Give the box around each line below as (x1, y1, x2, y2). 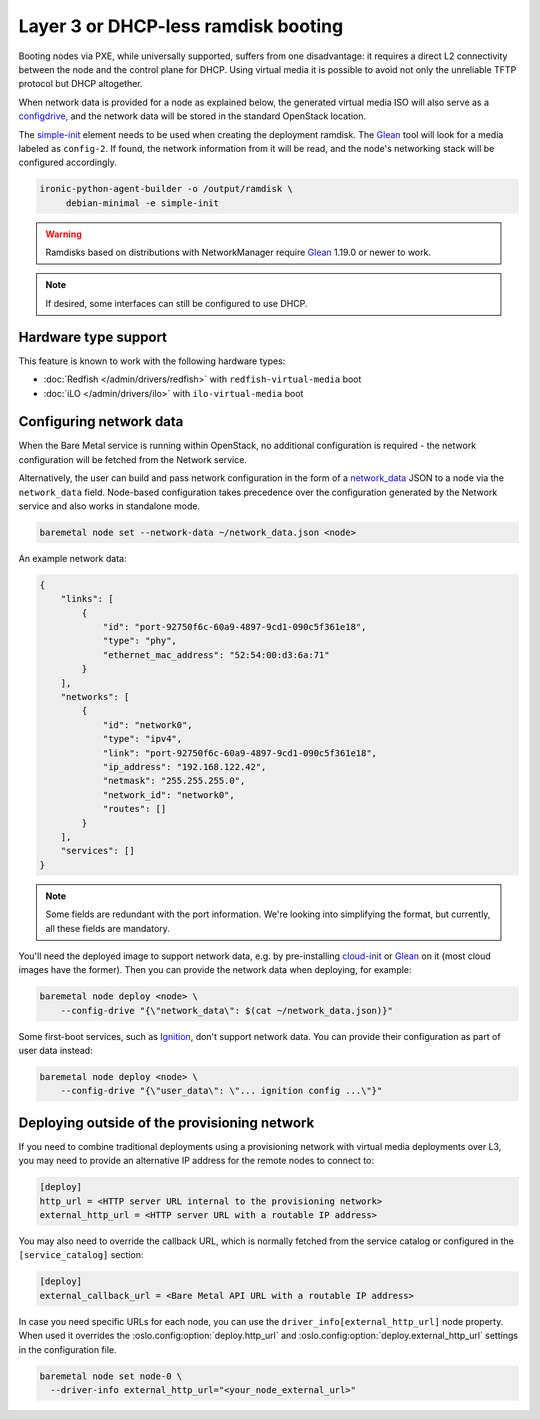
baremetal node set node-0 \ (39, 1370, 183, 1382)
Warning (45, 228, 82, 240)
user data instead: (18, 1045, 94, 1057)
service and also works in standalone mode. (18, 500, 200, 512)
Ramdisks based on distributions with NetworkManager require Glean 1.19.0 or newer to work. (45, 246, 432, 259)
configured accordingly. (18, 156, 117, 169)
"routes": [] (102, 803, 167, 815)
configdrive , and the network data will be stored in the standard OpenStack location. (18, 110, 367, 122)
